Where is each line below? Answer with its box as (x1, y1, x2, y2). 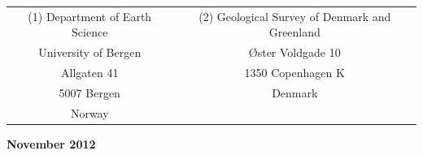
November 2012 (7, 135, 96, 152)
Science (72, 24, 108, 41)
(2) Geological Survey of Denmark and (198, 7, 391, 24)
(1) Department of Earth (28, 7, 152, 24)
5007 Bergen (59, 84, 120, 101)
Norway (70, 104, 109, 121)
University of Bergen (38, 44, 142, 61)
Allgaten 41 (61, 64, 119, 81)
